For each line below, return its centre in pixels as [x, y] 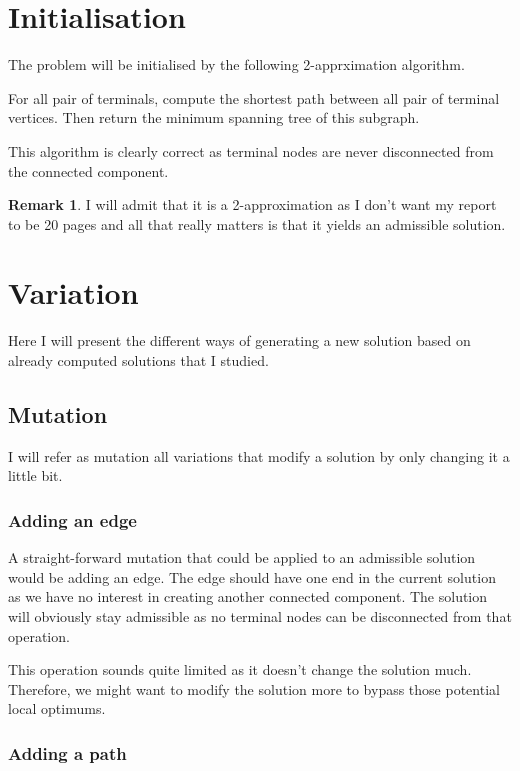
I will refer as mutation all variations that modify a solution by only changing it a [259, 455]
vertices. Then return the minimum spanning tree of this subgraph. [214, 117]
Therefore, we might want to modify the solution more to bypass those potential [254, 688]
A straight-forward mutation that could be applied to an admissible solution [242, 557]
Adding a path [67, 752]
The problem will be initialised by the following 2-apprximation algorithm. [236, 64]
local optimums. [57, 708]
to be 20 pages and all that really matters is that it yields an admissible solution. [257, 223]
